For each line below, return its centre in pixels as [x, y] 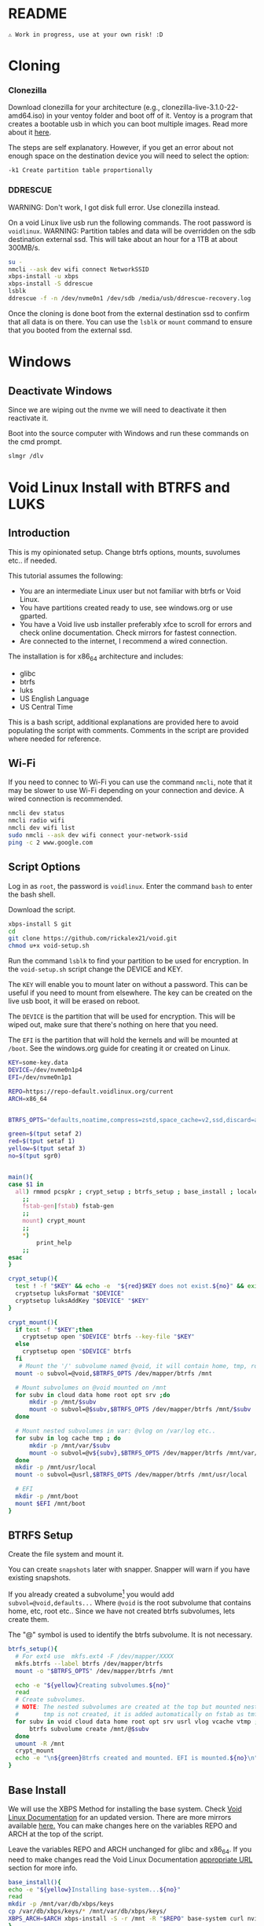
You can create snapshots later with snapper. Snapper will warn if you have [129, 1569]
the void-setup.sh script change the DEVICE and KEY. [95, 969]
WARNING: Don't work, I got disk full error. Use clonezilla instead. [114, 207]
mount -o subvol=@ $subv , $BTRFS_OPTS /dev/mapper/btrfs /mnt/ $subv [140, 1410]
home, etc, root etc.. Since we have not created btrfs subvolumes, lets [122, 1611]
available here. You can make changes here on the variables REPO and [123, 1825]
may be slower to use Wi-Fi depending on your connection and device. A [126, 791]
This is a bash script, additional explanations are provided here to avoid [123, 722]
